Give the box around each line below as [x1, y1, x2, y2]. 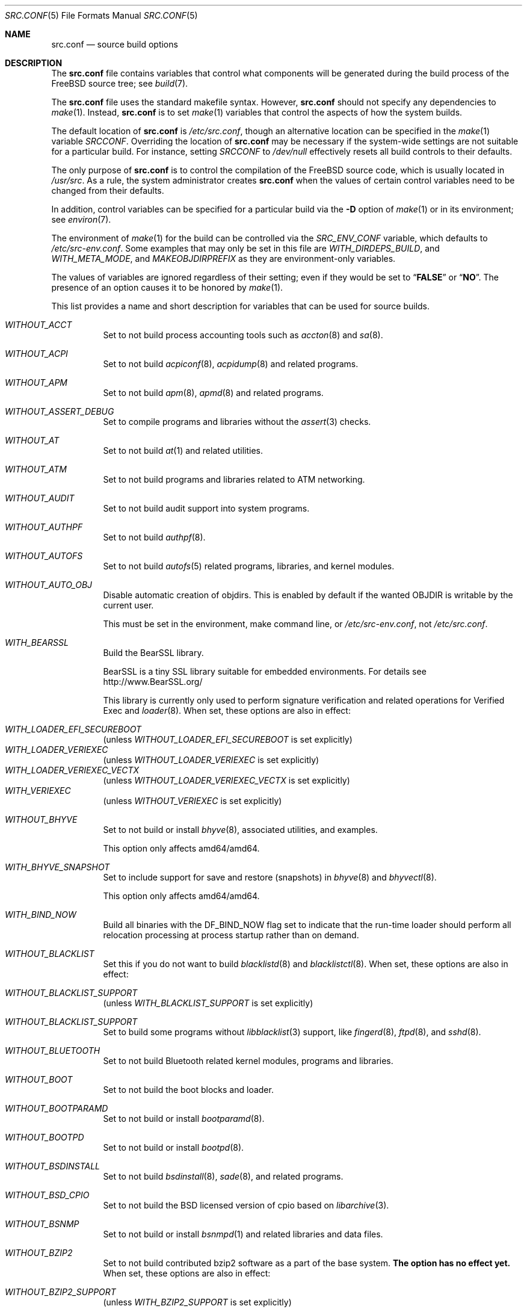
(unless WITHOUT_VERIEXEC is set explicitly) [103, 796, 282, 806]
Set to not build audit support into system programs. [103, 503, 310, 513]
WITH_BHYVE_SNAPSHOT [5, 862, 110, 872]
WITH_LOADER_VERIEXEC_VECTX [5, 765, 140, 775]
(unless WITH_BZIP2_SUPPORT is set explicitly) [103, 1297, 292, 1307]
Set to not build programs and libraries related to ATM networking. [103, 474, 365, 484]
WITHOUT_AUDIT [5, 493, 75, 503]
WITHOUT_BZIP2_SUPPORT [5, 1287, 116, 1297]
